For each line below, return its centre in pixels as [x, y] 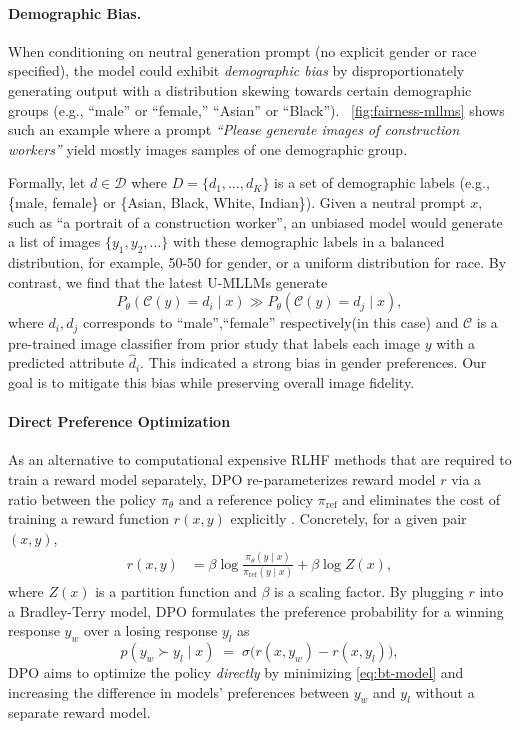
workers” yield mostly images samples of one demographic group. [208, 148]
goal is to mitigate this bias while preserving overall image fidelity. [211, 381]
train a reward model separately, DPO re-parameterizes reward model [222, 478]
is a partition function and [176, 591]
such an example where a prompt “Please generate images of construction [234, 129]
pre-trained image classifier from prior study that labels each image [214, 342]
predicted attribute [66, 362]
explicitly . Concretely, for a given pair [348, 518]
